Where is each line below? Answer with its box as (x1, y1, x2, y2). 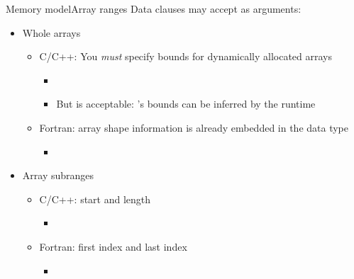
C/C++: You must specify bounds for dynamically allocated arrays (39, 49, 333, 64)
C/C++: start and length (39, 191, 151, 206)
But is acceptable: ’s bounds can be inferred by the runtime (56, 96, 316, 111)
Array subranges (22, 168, 94, 183)
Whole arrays (22, 25, 81, 40)
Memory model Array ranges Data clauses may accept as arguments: (6, 1, 302, 16)
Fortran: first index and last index (39, 239, 187, 254)
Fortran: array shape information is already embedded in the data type (39, 120, 349, 135)
